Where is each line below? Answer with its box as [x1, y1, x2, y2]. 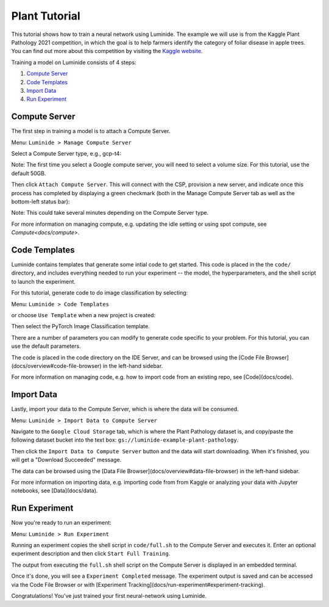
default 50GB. [11, 170, 46, 177]
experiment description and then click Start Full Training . [11, 550, 171, 558]
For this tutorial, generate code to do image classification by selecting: [11, 289, 188, 296]
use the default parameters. [11, 342, 82, 350]
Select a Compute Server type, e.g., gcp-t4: [11, 149, 122, 157]
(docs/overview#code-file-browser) [11, 362, 102, 369]
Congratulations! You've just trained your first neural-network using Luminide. [11, 592, 207, 599]
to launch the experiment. [11, 278, 76, 285]
